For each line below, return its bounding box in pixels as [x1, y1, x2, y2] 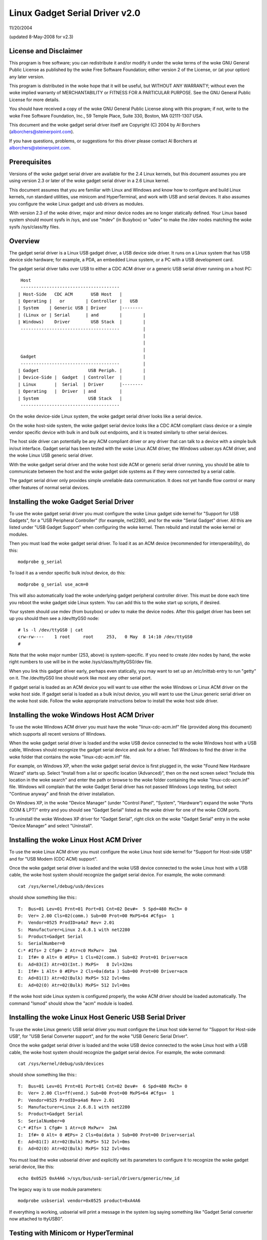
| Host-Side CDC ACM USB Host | [18, 291, 123, 297]
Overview [9, 237, 40, 245]
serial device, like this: [9, 1164, 54, 1170]
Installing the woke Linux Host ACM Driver [9, 836, 142, 844]
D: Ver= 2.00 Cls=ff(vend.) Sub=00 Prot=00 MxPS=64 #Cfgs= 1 [18, 1090, 175, 1096]
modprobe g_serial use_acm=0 [18, 581, 89, 587]
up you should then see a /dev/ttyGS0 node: [9, 616, 99, 621]
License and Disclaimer [9, 47, 83, 55]
